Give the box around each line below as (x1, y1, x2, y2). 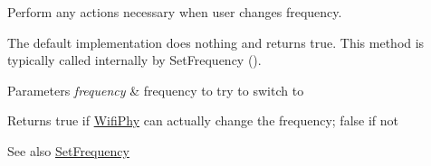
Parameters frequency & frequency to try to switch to (7, 80, 304, 99)
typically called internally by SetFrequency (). (7, 51, 262, 69)
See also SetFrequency (7, 141, 129, 160)
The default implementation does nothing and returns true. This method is (7, 32, 425, 51)
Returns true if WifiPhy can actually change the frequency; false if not (7, 111, 398, 130)
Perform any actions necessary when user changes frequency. (7, 3, 342, 21)
